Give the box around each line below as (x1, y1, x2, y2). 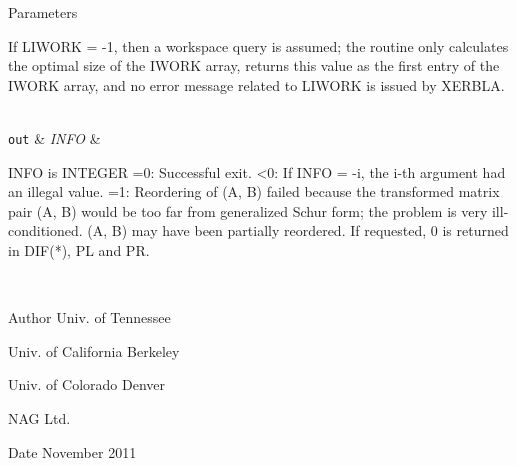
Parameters (8, 2, 78, 22)
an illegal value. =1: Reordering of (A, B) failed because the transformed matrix (8, 181, 500, 202)
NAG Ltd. (8, 407, 71, 428)
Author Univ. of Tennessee (8, 307, 171, 328)
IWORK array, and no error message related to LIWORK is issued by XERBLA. (8, 74, 505, 95)
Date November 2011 (8, 441, 137, 462)
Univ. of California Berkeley (8, 340, 180, 361)
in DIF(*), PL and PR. (8, 240, 150, 260)
